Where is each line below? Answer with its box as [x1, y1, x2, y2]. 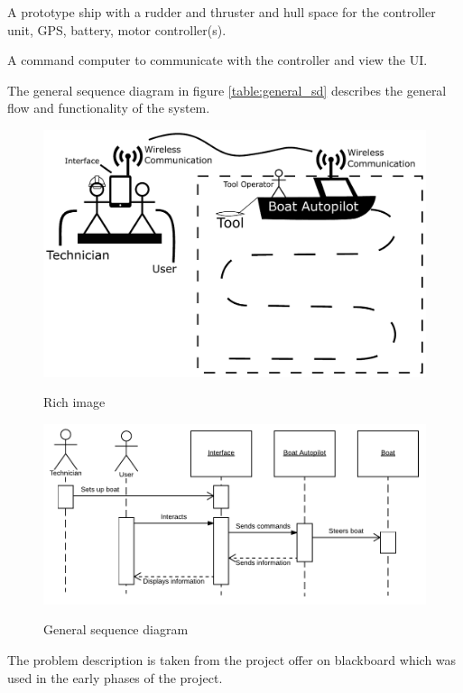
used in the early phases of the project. [7, 668, 223, 687]
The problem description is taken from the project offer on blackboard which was [7, 650, 457, 669]
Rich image [43, 393, 106, 411]
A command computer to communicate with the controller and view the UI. [7, 51, 428, 69]
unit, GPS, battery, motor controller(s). [7, 20, 227, 39]
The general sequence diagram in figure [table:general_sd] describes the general [7, 80, 447, 99]
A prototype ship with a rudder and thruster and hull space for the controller [7, 3, 436, 21]
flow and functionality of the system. [7, 98, 210, 117]
